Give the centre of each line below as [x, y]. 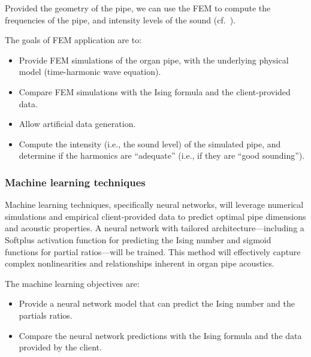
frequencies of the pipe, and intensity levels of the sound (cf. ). [120, 19]
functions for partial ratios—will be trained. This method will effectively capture [153, 251]
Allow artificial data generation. [77, 124]
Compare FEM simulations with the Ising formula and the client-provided [155, 91]
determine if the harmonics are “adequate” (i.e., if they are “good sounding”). [162, 155]
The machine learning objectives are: [72, 283]
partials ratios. [46, 315]
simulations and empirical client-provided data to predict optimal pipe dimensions [155, 216]
